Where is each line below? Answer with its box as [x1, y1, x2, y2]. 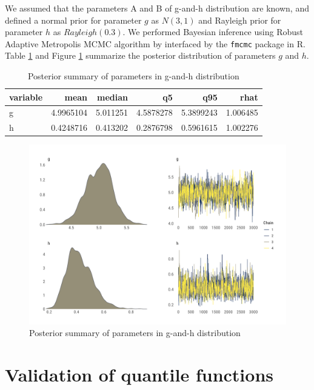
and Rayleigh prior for [198, 13, 281, 26]
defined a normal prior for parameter [5, 13, 142, 26]
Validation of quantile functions [5, 362, 273, 387]
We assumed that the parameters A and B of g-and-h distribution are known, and [5, 2, 309, 14]
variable [9, 90, 43, 103]
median [96, 90, 128, 103]
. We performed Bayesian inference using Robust [122, 25, 303, 38]
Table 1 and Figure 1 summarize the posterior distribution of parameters [5, 49, 276, 62]
